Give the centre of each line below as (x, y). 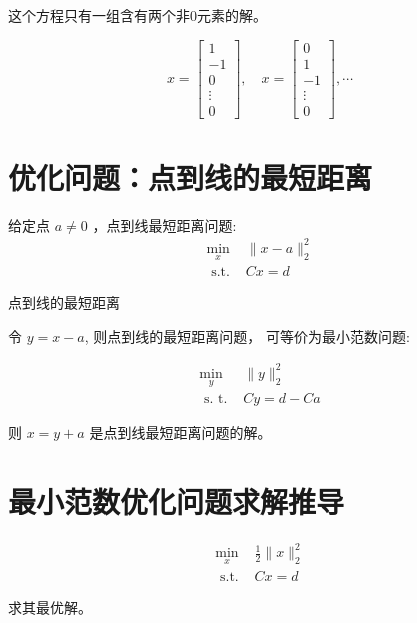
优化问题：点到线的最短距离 (190, 176)
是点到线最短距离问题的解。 (180, 432)
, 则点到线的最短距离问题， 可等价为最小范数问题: (247, 335)
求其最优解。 (50, 606)
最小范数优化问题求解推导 (176, 501)
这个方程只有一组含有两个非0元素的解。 (137, 15)
